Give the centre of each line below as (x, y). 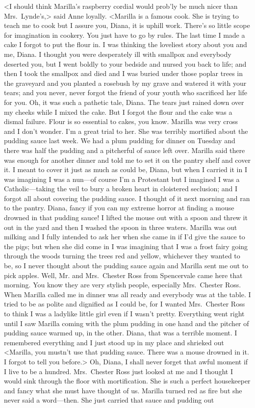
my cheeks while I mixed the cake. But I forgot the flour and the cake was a (118, 112)
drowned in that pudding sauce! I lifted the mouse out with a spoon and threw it (126, 217)
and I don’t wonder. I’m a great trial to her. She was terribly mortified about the (126, 131)
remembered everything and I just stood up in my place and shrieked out (114, 342)
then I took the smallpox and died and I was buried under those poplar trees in (123, 73)
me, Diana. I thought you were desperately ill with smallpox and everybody (118, 54)
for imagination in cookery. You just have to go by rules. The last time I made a (125, 35)
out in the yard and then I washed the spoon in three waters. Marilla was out (121, 227)
